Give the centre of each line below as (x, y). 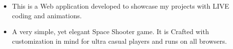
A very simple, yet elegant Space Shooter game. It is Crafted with (110, 31)
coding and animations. (47, 15)
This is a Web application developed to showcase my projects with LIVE (121, 6)
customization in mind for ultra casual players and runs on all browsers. (119, 41)
